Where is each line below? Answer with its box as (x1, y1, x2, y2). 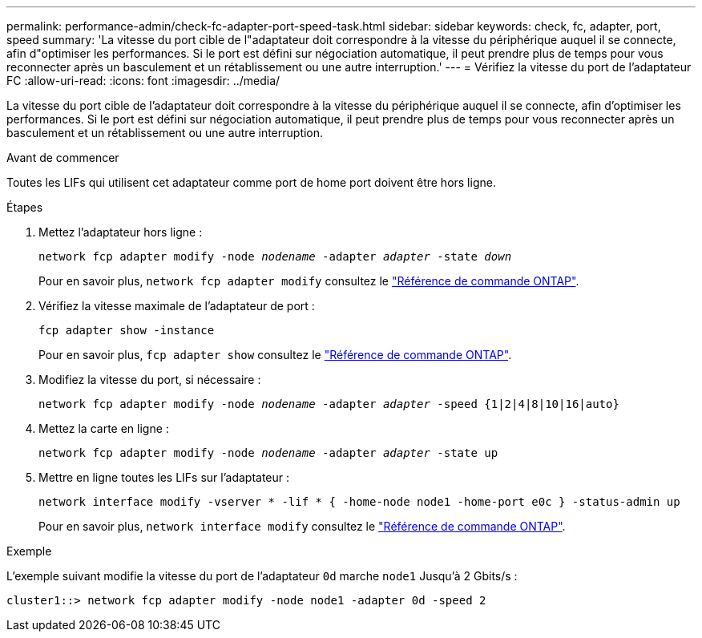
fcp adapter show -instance (38, 324, 215, 337)
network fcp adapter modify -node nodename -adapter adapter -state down (38, 250, 512, 263)
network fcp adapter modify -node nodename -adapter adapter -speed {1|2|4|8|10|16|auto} (38, 398, 619, 410)
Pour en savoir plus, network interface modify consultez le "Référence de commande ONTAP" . (38, 519, 566, 533)
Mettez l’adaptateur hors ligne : (38, 225, 203, 239)
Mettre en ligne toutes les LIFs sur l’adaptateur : (38, 470, 290, 484)
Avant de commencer (6, 151, 119, 164)
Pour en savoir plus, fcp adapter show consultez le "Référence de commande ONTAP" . (38, 348, 512, 361)
